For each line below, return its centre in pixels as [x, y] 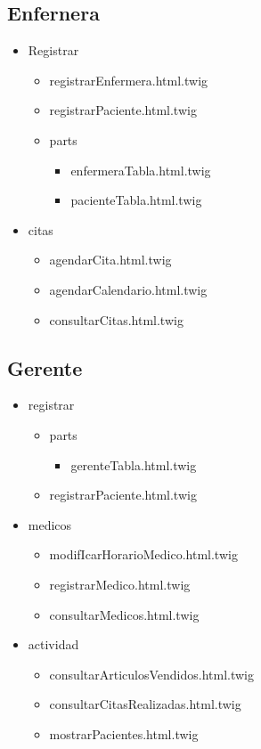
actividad [53, 644]
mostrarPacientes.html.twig [124, 733]
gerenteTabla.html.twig [134, 464]
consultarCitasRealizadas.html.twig [145, 704]
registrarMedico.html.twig [120, 584]
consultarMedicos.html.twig [124, 614]
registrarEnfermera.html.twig [129, 80]
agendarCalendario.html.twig [128, 289]
